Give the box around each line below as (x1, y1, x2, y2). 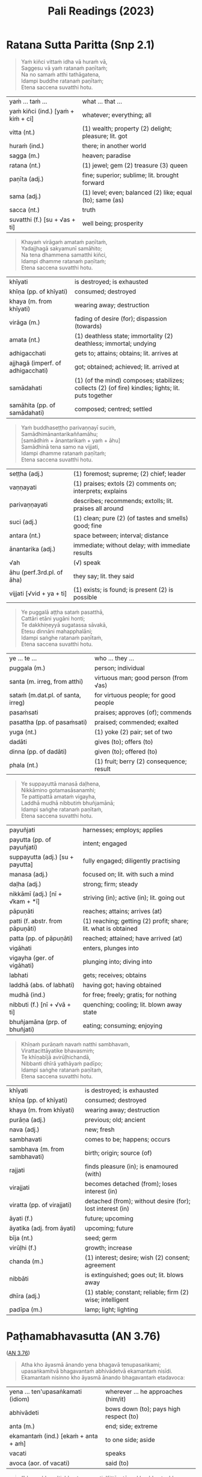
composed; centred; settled (74, 405, 152, 413)
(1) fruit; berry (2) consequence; (94, 757, 187, 766)
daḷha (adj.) (9, 879, 41, 888)
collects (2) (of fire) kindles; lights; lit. (74, 384, 180, 392)
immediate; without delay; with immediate (73, 541, 191, 549)
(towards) (74, 322, 102, 330)
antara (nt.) (9, 531, 41, 540)
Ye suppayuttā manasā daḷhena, (20, 780, 100, 787)
